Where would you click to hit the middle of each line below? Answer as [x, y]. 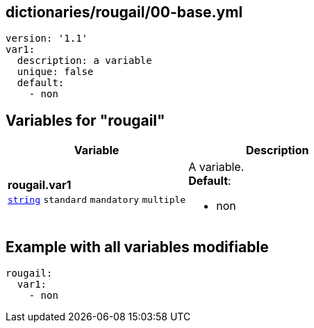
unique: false [55, 72]
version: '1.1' [47, 39]
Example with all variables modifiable [137, 247]
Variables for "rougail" [85, 120]
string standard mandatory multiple [97, 200]
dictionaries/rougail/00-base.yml [124, 12]
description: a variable [84, 61]
